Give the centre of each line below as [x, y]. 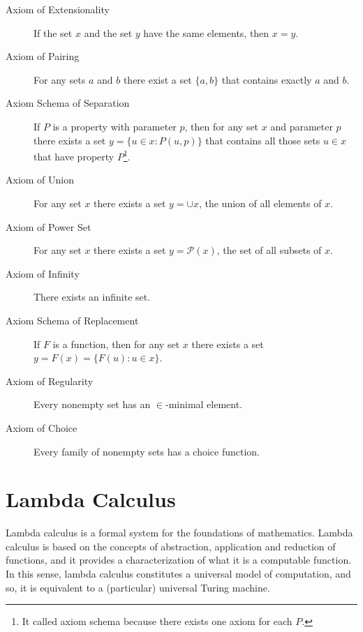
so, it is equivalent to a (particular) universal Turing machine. [138, 587]
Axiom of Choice [42, 427]
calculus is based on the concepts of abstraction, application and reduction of [171, 546]
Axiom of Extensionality [58, 9]
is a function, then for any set [116, 344]
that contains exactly [267, 79]
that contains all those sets [263, 140]
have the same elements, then [206, 32]
